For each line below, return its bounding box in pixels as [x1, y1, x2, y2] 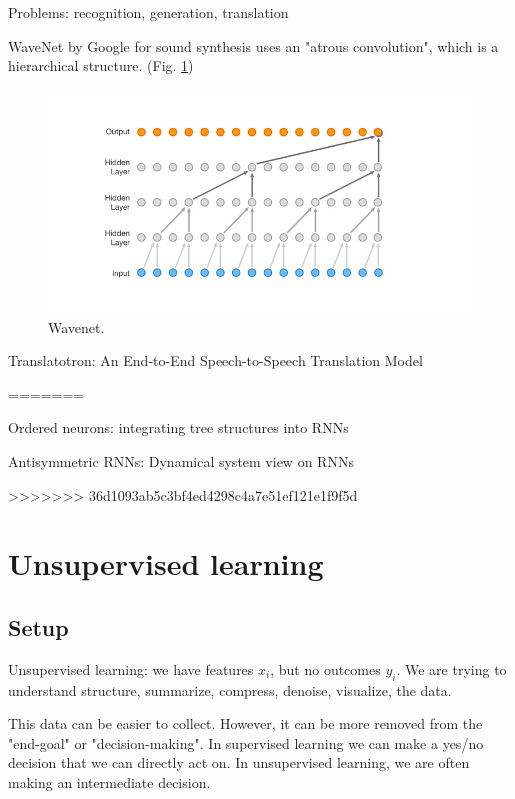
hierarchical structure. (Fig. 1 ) [8, 55, 194, 76]
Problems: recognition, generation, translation [8, 2, 289, 22]
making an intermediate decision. [8, 771, 211, 792]
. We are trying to [396, 658, 507, 679]
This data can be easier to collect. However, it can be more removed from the [8, 713, 483, 734]
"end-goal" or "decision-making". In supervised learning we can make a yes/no [8, 732, 484, 753]
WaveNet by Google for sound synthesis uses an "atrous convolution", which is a [8, 35, 499, 56]
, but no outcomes [270, 658, 381, 679]
